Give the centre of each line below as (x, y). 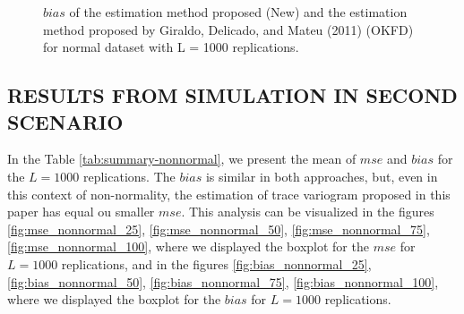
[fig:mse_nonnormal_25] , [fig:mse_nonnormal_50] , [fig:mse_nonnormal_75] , (219, 229)
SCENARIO (65, 121)
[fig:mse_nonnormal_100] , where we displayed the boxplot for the (188, 246)
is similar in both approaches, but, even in (322, 176)
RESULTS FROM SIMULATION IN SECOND (232, 95)
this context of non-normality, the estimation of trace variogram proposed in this (229, 194)
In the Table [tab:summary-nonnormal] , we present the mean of (182, 159)
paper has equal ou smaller (81, 212)
